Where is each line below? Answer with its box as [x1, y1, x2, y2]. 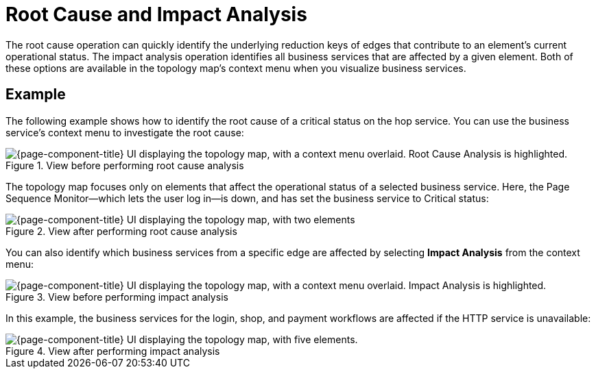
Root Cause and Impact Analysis [5, 3, 307, 26]
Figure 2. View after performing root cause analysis [5, 225, 237, 237]
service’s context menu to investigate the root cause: [5, 126, 244, 138]
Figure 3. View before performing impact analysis [5, 290, 228, 303]
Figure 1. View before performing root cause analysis [5, 159, 244, 171]
